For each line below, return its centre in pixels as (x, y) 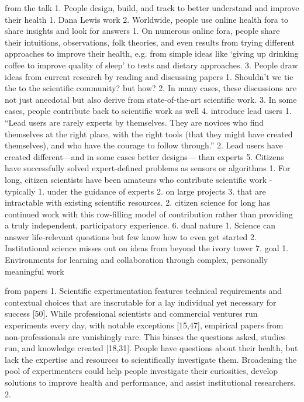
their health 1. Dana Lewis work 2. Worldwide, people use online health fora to (146, 19)
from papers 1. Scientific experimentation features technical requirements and (144, 291)
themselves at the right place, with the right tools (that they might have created (149, 134)
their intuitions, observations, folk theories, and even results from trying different (150, 42)
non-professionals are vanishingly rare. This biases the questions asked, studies (145, 336)
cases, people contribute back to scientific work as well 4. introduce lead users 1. (148, 111)
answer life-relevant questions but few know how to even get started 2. (131, 236)
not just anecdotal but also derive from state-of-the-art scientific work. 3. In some (151, 99)
